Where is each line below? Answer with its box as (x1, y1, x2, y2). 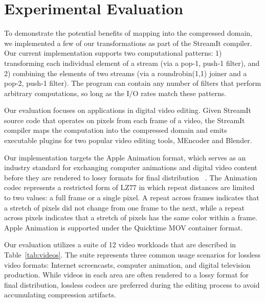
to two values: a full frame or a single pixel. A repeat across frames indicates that (4, 192, 259, 203)
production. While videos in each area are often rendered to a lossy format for (4, 269, 249, 280)
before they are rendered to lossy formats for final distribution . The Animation (4, 172, 257, 182)
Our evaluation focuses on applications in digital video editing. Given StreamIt (4, 105, 252, 115)
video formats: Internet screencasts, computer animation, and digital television (4, 259, 251, 270)
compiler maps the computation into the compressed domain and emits (4, 125, 227, 135)
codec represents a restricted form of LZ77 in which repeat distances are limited (4, 182, 255, 193)
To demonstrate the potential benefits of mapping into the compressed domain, (4, 28, 252, 38)
